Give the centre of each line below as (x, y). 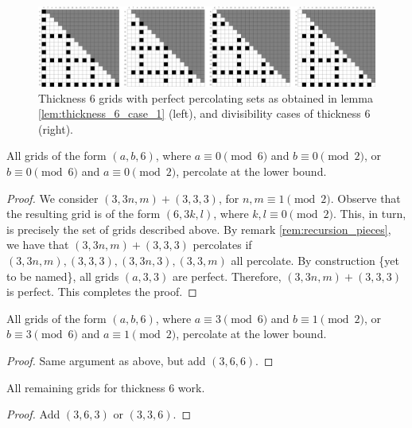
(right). (56, 128)
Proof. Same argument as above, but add (106, 360)
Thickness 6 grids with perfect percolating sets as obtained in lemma (206, 97)
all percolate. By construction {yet (315, 260)
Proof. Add (33, 414)
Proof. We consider (52, 198)
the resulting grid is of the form (84, 214)
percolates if (222, 245)
